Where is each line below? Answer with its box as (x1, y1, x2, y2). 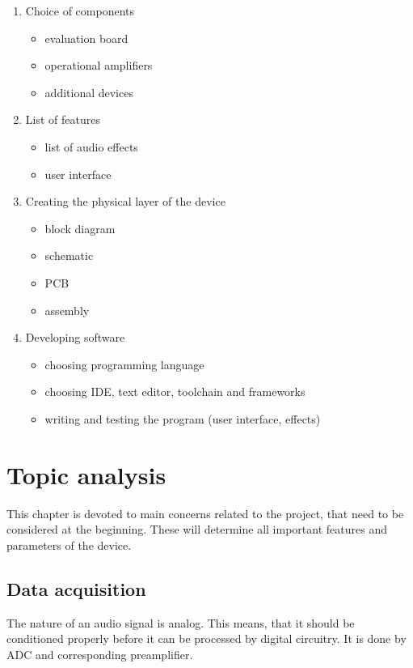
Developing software (25, 329, 125, 346)
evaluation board (44, 29, 129, 46)
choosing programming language (44, 355, 204, 372)
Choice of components (25, 2, 135, 19)
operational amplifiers (44, 57, 153, 74)
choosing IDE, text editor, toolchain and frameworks (44, 383, 306, 400)
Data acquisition (6, 576, 146, 601)
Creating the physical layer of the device (25, 193, 225, 210)
